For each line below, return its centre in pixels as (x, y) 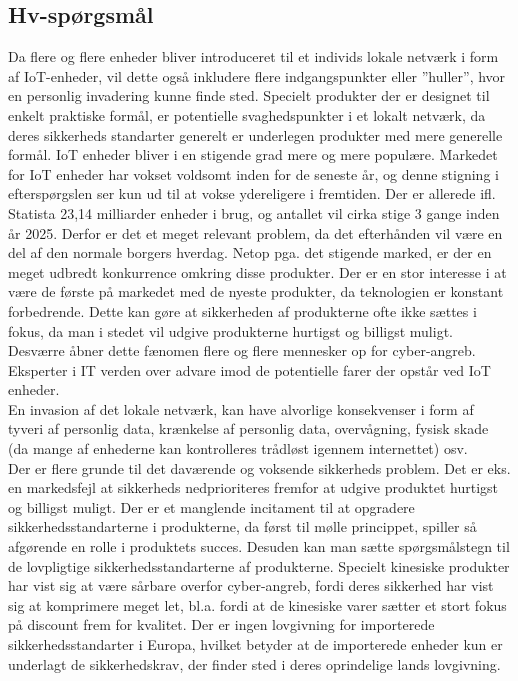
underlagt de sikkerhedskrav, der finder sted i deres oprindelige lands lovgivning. (254, 663)
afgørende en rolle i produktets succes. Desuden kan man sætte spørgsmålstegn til (259, 546)
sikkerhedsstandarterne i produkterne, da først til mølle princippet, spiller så (242, 526)
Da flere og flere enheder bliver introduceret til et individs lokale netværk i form (253, 56)
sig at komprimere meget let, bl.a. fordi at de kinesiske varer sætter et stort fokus (257, 604)
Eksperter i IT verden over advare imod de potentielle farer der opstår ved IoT (249, 369)
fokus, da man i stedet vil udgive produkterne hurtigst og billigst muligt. (230, 330)
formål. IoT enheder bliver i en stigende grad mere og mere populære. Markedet (253, 154)
